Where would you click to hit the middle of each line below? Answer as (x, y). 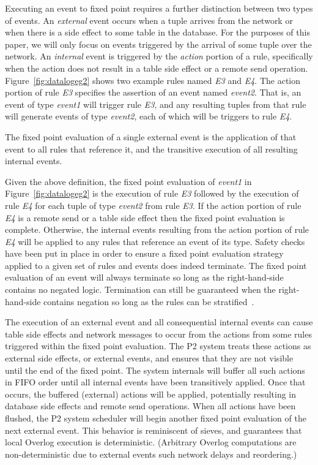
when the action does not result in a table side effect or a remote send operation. (157, 68)
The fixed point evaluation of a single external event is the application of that (151, 136)
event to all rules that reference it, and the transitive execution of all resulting (151, 149)
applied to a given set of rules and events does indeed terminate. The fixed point (156, 265)
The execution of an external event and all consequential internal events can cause (159, 322)
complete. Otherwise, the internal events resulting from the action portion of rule (157, 229)
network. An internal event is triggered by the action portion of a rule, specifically (159, 56)
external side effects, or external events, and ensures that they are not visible (149, 358)
